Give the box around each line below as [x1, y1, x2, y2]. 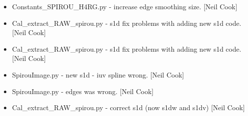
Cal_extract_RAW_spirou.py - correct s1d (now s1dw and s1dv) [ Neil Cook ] [12, 102, 245, 113]
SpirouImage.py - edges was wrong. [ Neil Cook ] [12, 86, 154, 96]
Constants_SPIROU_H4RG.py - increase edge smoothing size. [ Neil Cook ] [12, 1, 238, 11]
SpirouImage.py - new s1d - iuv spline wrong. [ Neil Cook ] [12, 69, 184, 79]
